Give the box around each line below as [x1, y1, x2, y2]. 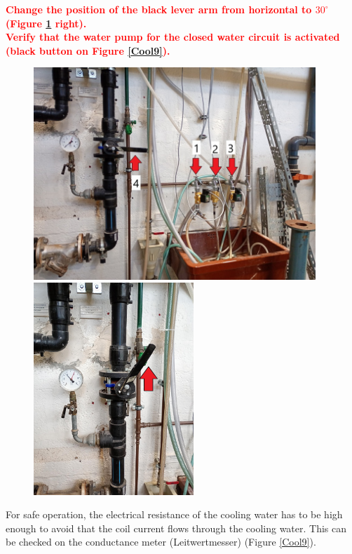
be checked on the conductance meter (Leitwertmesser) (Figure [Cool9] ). [6, 534, 316, 549]
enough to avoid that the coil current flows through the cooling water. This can [6, 520, 347, 535]
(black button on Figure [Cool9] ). [6, 43, 170, 58]
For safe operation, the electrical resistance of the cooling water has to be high [6, 507, 343, 522]
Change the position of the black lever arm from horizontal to [6, 2, 312, 16]
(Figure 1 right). [6, 15, 87, 30]
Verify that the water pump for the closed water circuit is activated [6, 29, 340, 44]
